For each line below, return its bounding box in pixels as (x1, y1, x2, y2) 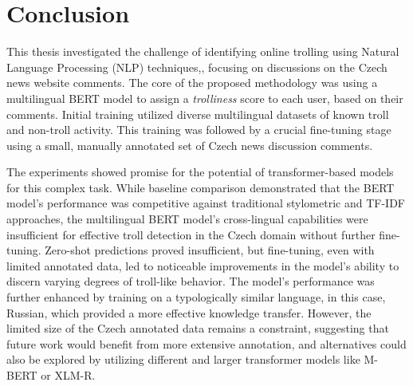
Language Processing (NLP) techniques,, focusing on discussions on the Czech (6, 58, 387, 75)
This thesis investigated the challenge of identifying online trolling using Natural (6, 43, 399, 60)
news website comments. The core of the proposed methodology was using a (6, 74, 378, 91)
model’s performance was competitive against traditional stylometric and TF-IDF (6, 195, 405, 211)
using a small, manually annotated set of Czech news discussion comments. (6, 136, 373, 153)
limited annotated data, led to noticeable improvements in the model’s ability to (6, 257, 399, 274)
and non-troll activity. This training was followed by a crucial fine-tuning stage (6, 121, 391, 138)
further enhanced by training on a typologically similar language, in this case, (6, 289, 386, 305)
